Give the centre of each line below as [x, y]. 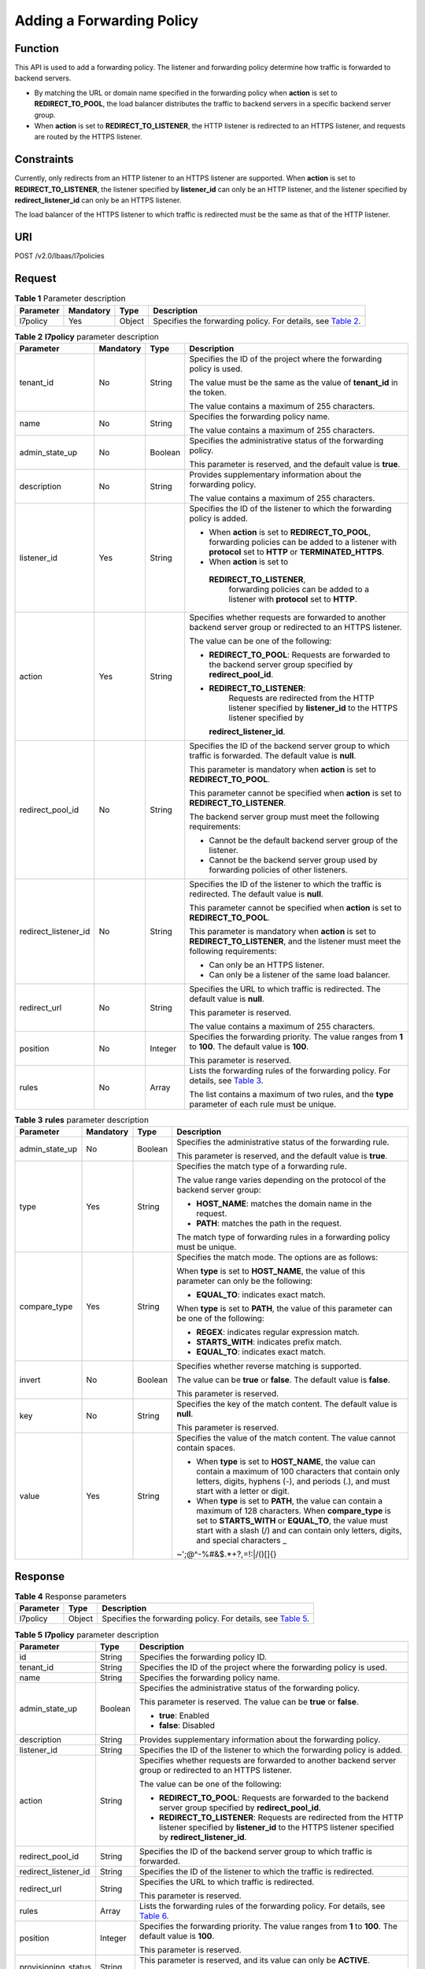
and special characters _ [242, 1541]
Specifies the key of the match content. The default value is [287, 1404]
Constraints [44, 159]
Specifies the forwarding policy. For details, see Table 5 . [206, 1619]
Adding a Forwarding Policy [107, 20]
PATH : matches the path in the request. [269, 1223]
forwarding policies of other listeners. [278, 870]
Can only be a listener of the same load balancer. [300, 975]
